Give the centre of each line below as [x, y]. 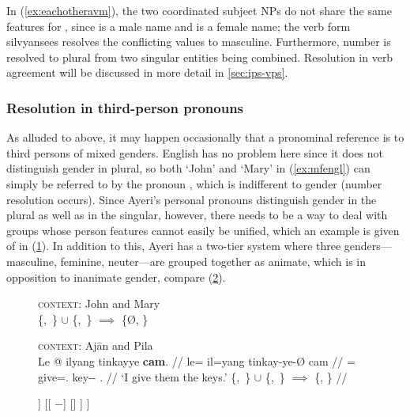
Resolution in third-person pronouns [125, 107]
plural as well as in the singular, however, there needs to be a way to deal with [197, 215]
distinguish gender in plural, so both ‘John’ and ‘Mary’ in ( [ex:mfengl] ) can [188, 168]
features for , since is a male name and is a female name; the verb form [179, 26]
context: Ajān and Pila [96, 345]
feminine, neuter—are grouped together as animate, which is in [213, 261]
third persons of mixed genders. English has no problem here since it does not [195, 152]
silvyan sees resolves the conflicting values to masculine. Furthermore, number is [199, 42]
